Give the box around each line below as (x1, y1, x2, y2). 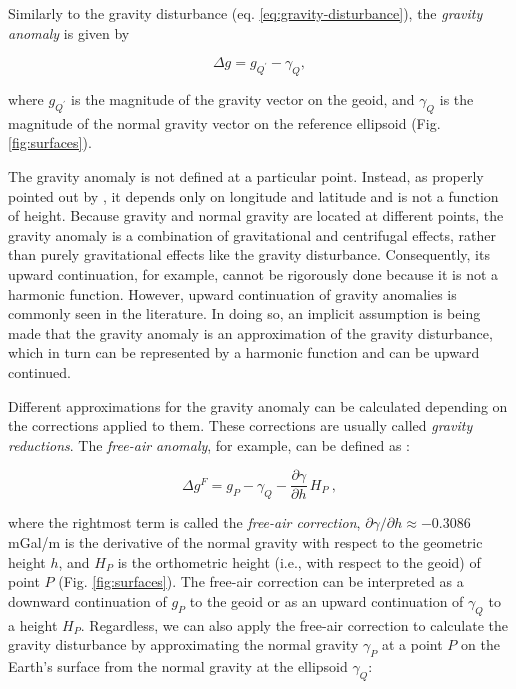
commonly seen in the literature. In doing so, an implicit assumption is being (8, 303, 481, 324)
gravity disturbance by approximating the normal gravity (8, 634, 359, 655)
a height (8, 614, 58, 635)
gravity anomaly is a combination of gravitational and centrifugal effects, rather (8, 224, 497, 245)
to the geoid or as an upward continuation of (189, 590, 464, 611)
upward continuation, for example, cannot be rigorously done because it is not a (8, 263, 499, 284)
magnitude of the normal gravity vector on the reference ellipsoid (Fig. (8, 112, 441, 133)
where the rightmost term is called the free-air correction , (8, 512, 361, 533)
